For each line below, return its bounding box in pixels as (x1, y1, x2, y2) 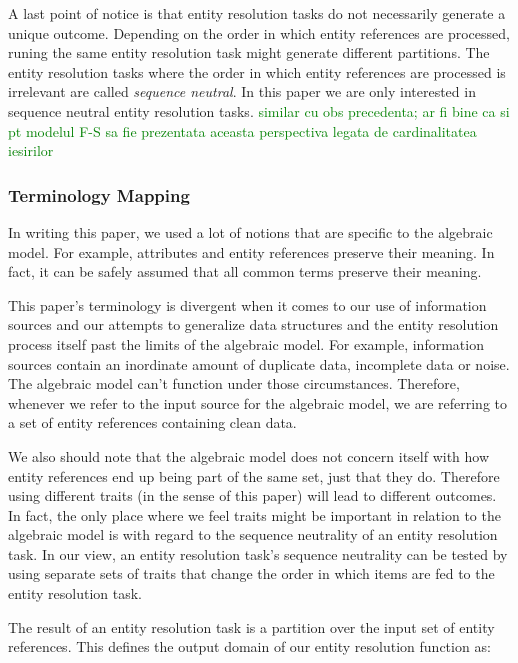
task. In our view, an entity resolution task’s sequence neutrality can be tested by (8, 543, 508, 564)
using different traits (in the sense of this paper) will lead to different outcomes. (8, 485, 497, 506)
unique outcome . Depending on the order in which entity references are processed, (8, 22, 510, 43)
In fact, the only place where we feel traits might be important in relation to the (8, 504, 501, 525)
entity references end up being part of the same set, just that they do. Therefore (8, 465, 500, 486)
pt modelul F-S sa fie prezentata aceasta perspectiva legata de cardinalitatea (8, 120, 477, 141)
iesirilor (8, 140, 54, 161)
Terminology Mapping (8, 182, 190, 207)
